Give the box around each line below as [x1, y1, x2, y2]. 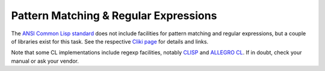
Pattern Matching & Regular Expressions [11, 9, 217, 22]
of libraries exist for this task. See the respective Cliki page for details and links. [11, 38, 209, 45]
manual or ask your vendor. [11, 57, 79, 64]
